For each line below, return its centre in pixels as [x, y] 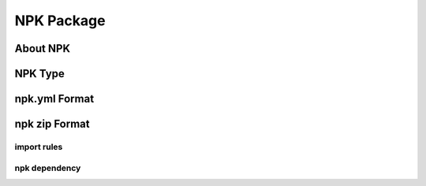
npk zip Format [52, 124]
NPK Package [60, 20]
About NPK [43, 48]
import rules [39, 147]
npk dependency [48, 168]
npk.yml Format [54, 99]
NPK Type [39, 74]
